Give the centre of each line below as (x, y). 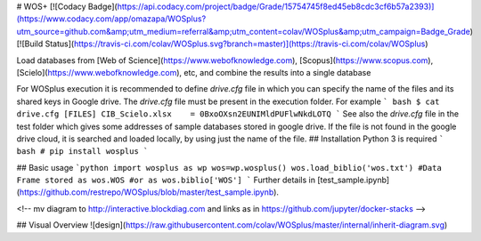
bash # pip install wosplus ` (82, 152)
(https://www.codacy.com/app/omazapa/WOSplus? (111, 19)
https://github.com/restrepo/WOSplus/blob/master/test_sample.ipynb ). (149, 192)
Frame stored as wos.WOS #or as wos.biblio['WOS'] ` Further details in (166, 180)
